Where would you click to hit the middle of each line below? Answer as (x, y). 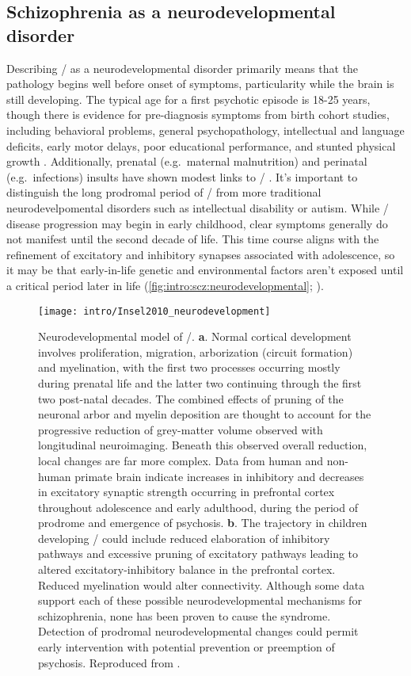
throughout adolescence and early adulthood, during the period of (198, 507)
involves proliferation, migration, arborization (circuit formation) (196, 351)
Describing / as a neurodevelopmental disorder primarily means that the (183, 68)
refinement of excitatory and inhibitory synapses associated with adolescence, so (201, 254)
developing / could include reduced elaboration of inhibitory (184, 538)
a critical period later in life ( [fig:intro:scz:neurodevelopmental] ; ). (165, 285)
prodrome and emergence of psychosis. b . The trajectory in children (203, 523)
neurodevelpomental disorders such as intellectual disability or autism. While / (198, 207)
